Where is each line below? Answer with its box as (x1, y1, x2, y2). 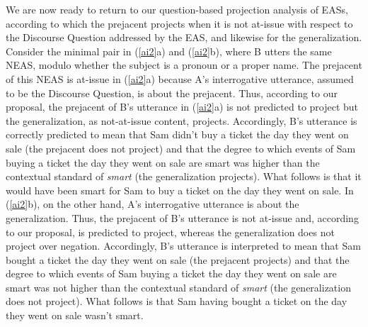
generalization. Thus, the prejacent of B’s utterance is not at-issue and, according (6, 210, 359, 225)
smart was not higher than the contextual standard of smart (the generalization (6, 279, 351, 294)
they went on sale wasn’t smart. (6, 308, 144, 323)
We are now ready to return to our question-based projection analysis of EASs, (6, 2, 348, 16)
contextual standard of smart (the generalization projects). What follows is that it (6, 169, 362, 184)
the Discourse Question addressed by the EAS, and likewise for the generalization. (6, 30, 362, 45)
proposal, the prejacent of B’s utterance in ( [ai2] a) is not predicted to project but (6, 99, 359, 114)
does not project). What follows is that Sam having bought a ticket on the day (6, 294, 347, 309)
